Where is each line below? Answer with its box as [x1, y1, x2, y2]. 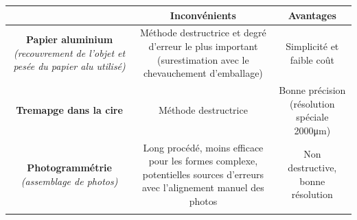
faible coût [290, 52, 334, 66]
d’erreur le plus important [148, 38, 258, 53]
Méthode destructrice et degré [140, 25, 266, 40]
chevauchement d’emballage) [143, 66, 263, 80]
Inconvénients [170, 8, 236, 22]
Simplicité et [286, 38, 339, 53]
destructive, [288, 160, 337, 174]
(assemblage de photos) [21, 173, 118, 188]
